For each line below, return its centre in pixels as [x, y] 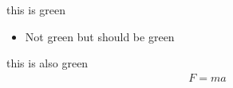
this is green [36, 10]
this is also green [47, 63]
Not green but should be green [100, 36]
